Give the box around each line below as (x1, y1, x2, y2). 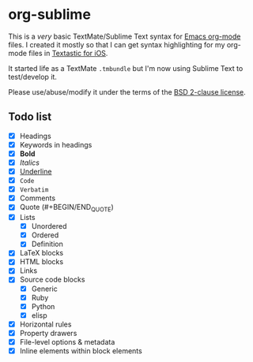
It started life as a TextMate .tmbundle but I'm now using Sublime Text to (8, 63, 244, 73)
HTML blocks (19, 257, 64, 267)
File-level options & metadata (19, 337, 115, 346)
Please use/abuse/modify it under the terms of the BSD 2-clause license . (8, 87, 247, 96)
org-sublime (8, 6, 91, 24)
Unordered (31, 222, 67, 231)
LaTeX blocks (19, 248, 64, 258)
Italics (19, 158, 40, 167)
